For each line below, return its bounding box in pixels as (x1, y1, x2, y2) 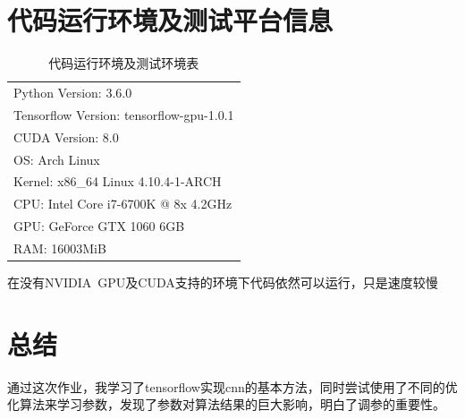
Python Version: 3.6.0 (13, 82, 132, 101)
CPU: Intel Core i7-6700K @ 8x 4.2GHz (13, 194, 232, 213)
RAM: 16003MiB (13, 238, 106, 257)
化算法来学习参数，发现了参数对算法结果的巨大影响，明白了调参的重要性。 (7, 395, 445, 414)
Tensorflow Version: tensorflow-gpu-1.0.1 (13, 105, 234, 124)
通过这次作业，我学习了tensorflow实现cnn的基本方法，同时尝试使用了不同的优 (7, 377, 458, 396)
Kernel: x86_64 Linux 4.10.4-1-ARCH (13, 172, 222, 191)
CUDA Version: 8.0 (13, 127, 119, 146)
